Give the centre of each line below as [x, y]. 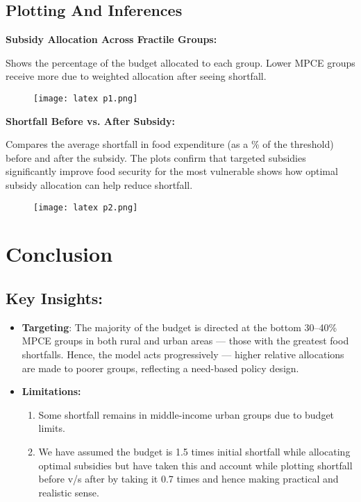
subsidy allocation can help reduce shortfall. [99, 185]
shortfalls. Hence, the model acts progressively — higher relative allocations [183, 354]
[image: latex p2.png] [86, 207]
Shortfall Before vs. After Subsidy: [91, 120]
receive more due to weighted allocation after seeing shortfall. [136, 76]
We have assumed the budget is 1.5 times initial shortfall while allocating [194, 451]
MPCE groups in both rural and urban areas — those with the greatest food [185, 341]
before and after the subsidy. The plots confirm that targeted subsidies [156, 157]
